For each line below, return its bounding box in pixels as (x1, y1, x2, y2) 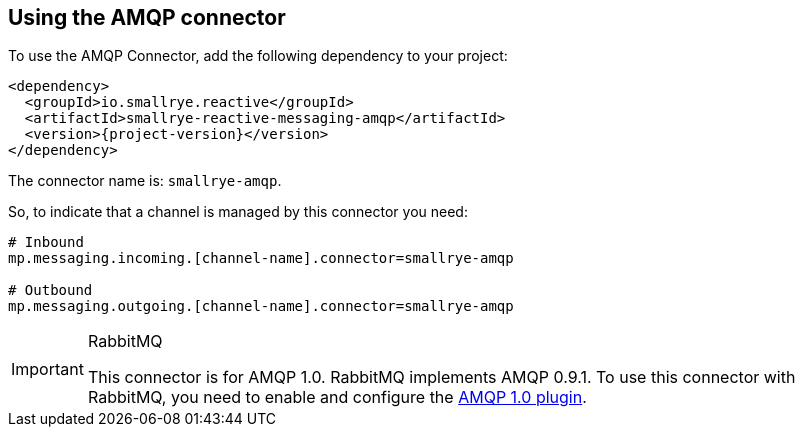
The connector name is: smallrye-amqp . (8, 172, 282, 190)
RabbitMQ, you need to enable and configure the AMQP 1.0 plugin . (87, 387, 587, 408)
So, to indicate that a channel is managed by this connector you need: (8, 203, 468, 221)
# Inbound (8, 234, 84, 251)
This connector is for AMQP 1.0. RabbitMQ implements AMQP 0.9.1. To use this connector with (87, 367, 796, 388)
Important (11, 359, 84, 380)
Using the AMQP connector (8, 5, 286, 30)
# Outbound (8, 282, 93, 299)
